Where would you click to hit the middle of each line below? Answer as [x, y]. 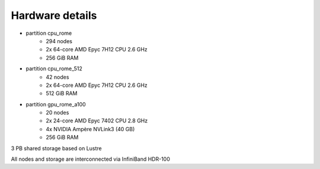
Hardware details [54, 15]
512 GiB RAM [62, 93]
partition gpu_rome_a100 [56, 104]
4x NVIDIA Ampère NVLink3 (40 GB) [90, 129]
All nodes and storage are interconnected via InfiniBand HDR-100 [90, 159]
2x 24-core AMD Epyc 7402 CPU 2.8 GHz [97, 121]
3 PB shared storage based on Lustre [56, 148]
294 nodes [59, 41]
